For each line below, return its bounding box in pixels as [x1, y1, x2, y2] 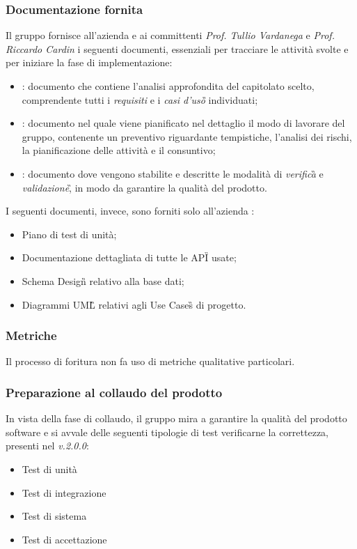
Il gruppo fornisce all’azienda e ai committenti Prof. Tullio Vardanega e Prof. [6, 28, 335, 42]
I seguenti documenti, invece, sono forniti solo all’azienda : [6, 203, 255, 218]
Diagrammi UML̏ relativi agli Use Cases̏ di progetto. [22, 297, 246, 311]
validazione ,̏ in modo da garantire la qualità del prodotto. [22, 180, 267, 194]
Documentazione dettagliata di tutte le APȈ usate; [22, 250, 237, 265]
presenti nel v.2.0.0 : [6, 438, 89, 453]
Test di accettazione [22, 532, 107, 546]
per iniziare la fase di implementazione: [6, 55, 173, 70]
